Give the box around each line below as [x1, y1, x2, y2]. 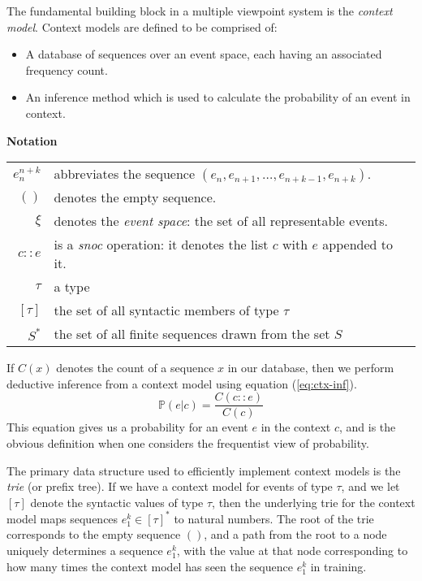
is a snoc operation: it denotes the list [54, 235, 269, 254]
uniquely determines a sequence [6, 542, 163, 559]
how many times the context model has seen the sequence [6, 557, 293, 574]
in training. [310, 557, 367, 574]
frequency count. [25, 61, 108, 78]
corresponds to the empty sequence [6, 526, 181, 543]
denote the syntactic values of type [30, 493, 204, 510]
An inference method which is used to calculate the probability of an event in [25, 89, 411, 106]
